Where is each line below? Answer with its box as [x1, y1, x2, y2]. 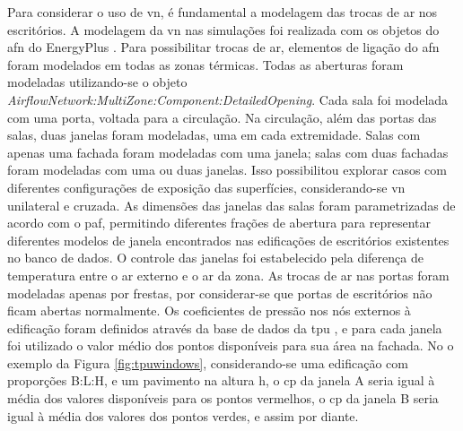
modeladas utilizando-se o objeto [7, 73, 188, 91]
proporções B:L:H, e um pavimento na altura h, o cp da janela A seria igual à [7, 371, 435, 390]
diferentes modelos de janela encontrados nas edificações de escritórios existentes [7, 230, 450, 249]
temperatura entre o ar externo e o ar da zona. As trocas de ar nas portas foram [7, 265, 450, 284]
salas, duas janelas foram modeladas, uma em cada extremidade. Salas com [7, 125, 421, 144]
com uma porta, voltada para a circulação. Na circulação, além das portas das [7, 108, 437, 126]
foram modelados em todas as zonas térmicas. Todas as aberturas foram [7, 55, 404, 73]
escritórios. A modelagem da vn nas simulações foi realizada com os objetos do [7, 20, 440, 39]
